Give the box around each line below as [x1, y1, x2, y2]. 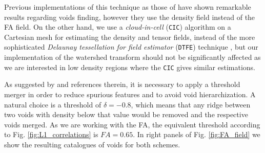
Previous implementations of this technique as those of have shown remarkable [4, 2, 251, 12]
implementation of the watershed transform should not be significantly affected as [4, 52, 261, 62]
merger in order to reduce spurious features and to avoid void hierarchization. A [4, 89, 256, 99]
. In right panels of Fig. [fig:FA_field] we [133, 129, 260, 140]
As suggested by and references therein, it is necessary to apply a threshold [4, 79, 240, 90]
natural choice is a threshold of [4, 99, 101, 110]
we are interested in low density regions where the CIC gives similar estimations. [4, 61, 255, 72]
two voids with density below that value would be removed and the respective [4, 109, 248, 120]
